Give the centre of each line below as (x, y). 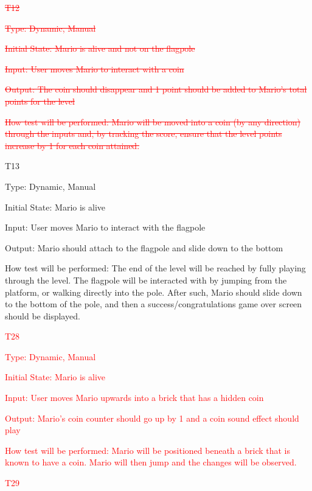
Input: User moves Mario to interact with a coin (95, 68)
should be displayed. (43, 315)
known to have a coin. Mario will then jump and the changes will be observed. (151, 462)
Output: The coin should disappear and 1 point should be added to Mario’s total (156, 89)
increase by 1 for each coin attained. (72, 145)
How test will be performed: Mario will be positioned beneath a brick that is (148, 450)
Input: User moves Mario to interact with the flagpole (105, 227)
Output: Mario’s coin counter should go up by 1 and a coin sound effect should (152, 418)
